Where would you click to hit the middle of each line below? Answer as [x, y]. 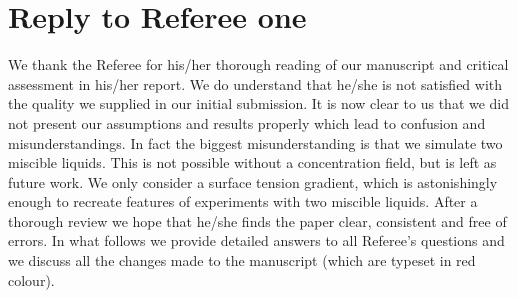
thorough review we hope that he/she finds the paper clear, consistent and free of [257, 220]
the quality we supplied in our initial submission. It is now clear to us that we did [259, 103]
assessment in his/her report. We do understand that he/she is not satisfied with [255, 83]
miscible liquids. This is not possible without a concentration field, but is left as [252, 162]
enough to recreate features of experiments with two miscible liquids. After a [243, 201]
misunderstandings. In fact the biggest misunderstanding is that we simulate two [255, 142]
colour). [31, 279]
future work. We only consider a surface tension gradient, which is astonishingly [253, 181]
